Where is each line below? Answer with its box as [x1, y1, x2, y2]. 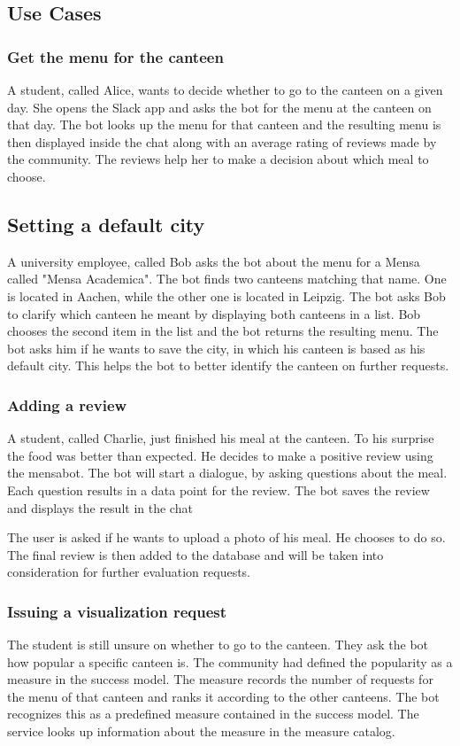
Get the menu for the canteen [7, 45, 224, 67]
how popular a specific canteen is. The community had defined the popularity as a [7, 652, 453, 671]
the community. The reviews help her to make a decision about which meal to [7, 150, 429, 168]
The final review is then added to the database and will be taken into [7, 545, 384, 563]
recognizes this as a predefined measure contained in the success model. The [7, 704, 419, 723]
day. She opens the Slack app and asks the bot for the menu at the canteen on [7, 97, 432, 116]
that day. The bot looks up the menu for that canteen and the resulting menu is [7, 115, 441, 134]
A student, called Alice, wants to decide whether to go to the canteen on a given [7, 81, 443, 98]
